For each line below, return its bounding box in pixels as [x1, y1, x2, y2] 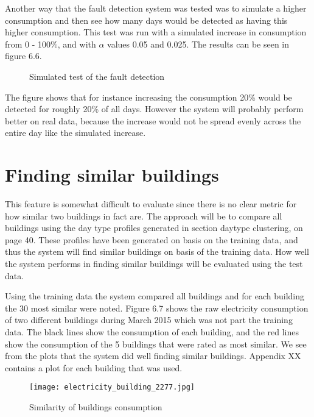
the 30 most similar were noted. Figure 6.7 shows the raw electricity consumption [5, 301, 309, 314]
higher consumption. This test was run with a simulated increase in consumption [5, 26, 307, 38]
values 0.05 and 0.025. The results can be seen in [107, 37, 290, 50]
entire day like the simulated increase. [5, 126, 146, 139]
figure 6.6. [5, 49, 42, 62]
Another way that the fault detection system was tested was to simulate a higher [5, 2, 307, 14]
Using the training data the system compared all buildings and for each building [5, 290, 305, 302]
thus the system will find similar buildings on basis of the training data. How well [5, 245, 309, 258]
